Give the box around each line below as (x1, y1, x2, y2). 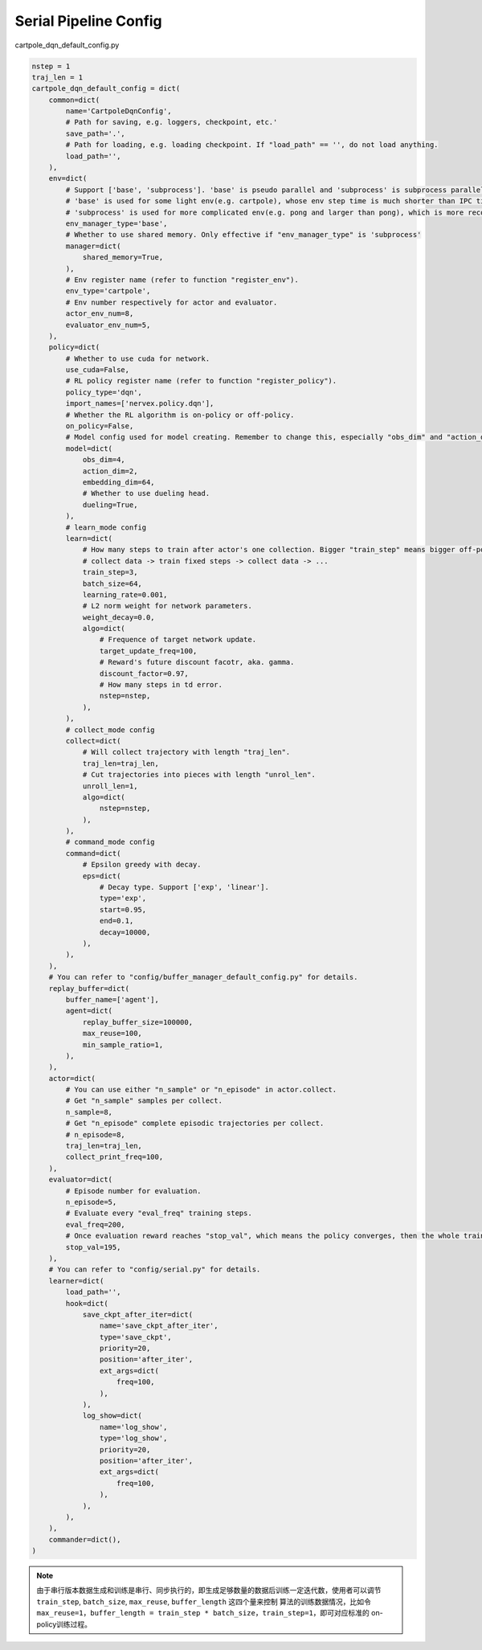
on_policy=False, (65, 422, 134, 431)
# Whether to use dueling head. (82, 489, 210, 498)
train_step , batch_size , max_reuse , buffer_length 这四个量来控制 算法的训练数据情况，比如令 (36, 1596, 371, 1607)
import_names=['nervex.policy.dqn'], (65, 399, 214, 408)
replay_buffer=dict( (48, 984, 130, 993)
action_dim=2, (82, 466, 138, 476)
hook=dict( (65, 1299, 108, 1308)
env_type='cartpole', (65, 286, 151, 296)
